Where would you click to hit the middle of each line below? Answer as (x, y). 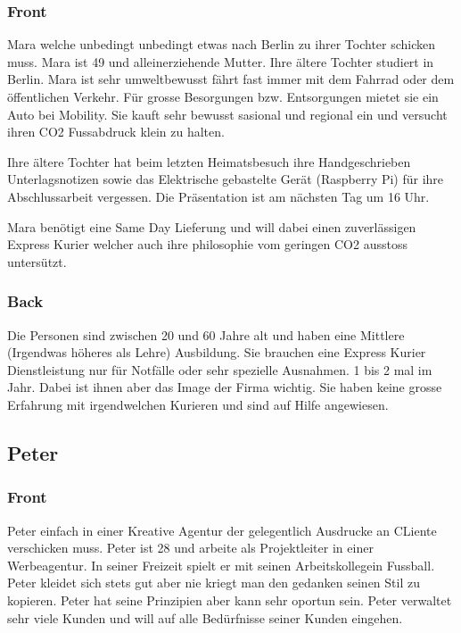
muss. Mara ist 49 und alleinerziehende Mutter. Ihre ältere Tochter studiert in (221, 61)
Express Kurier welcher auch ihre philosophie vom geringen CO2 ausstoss (207, 244)
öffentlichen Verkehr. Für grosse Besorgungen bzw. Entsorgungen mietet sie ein (223, 96)
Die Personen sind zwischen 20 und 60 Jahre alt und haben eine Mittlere (206, 334)
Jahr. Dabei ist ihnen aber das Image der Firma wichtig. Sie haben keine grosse (225, 387)
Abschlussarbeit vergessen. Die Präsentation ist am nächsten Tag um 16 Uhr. (218, 196)
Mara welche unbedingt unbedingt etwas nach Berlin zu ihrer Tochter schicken (222, 44)
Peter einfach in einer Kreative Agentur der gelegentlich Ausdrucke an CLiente (222, 530)
